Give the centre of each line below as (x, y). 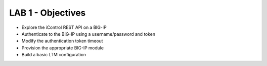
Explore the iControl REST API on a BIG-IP (64, 27)
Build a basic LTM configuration (54, 55)
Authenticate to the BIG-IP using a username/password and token (89, 34)
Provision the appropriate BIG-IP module (63, 48)
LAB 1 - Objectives (47, 13)
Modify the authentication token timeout (62, 41)
